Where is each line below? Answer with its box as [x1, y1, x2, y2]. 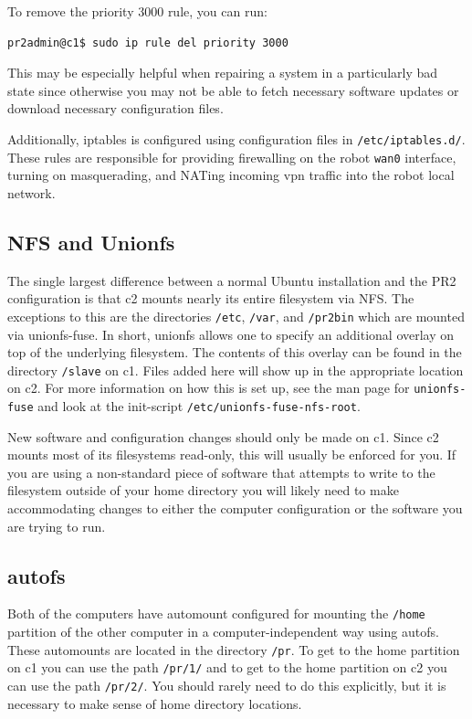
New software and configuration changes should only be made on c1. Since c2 [7, 427, 439, 446]
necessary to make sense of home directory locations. [7, 693, 302, 713]
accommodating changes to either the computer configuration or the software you [7, 499, 463, 518]
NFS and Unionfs [7, 227, 175, 256]
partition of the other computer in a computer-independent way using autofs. [7, 622, 439, 641]
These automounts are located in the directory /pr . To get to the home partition [7, 640, 460, 659]
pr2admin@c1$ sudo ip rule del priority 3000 [7, 36, 288, 49]
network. [7, 183, 56, 202]
